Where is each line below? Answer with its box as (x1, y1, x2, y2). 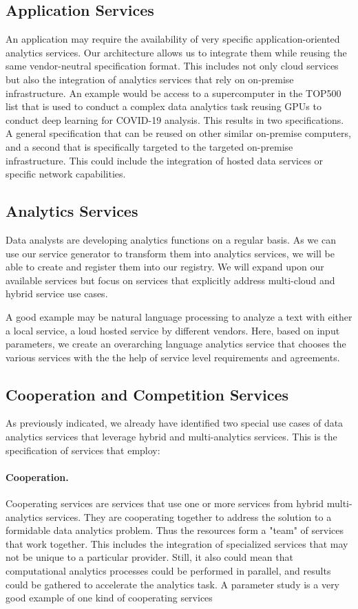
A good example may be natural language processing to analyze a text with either (6, 309, 352, 323)
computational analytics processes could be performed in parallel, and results (6, 564, 331, 578)
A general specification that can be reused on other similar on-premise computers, (6, 126, 351, 140)
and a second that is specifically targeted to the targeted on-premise (6, 139, 293, 153)
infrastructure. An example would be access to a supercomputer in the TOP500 (6, 85, 341, 100)
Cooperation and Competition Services (6, 383, 289, 405)
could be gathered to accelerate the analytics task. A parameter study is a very (6, 577, 340, 591)
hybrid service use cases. (6, 286, 108, 301)
